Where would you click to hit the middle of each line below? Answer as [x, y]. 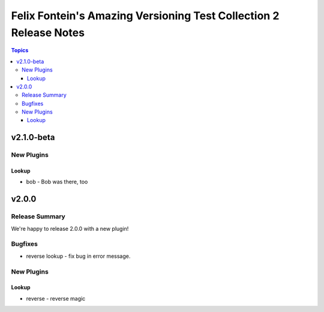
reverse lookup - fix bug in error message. [78, 256]
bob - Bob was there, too [57, 182]
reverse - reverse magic [56, 298]
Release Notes [48, 32]
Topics [20, 50]
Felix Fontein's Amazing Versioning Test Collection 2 [145, 16]
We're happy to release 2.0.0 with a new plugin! [70, 228]
